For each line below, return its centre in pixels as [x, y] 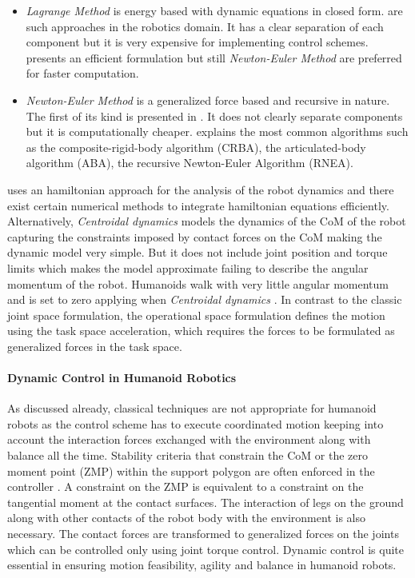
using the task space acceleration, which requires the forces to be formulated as [201, 331]
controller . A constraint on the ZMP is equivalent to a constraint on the [186, 486]
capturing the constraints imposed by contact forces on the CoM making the [195, 236]
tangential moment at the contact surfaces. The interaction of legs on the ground [206, 502]
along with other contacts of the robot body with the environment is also [186, 518]
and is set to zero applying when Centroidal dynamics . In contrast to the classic [205, 299]
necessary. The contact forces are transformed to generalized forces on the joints [203, 534]
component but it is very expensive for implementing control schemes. [197, 42]
